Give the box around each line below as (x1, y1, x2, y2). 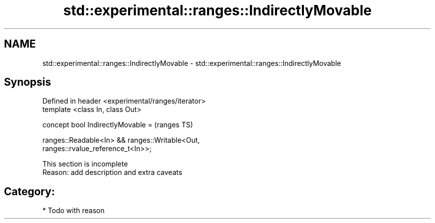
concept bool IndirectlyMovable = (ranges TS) (42, 120, 193, 129)
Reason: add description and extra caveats (42, 168, 182, 177)
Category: (4, 185, 55, 198)
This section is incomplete (42, 160, 128, 168)
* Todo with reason (42, 206, 105, 215)
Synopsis (4, 76, 51, 89)
